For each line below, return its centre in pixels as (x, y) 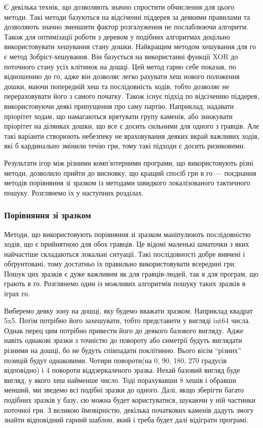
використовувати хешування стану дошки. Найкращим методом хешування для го (130, 46)
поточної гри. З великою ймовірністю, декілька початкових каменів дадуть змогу (129, 410)
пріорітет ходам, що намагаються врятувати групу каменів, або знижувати (119, 116)
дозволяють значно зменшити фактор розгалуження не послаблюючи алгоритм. (126, 27)
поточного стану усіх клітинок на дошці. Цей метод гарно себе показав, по (120, 66)
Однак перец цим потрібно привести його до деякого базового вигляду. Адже (124, 330)
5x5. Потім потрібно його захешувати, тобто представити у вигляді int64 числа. (127, 320)
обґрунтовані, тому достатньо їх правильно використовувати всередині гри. (120, 264)
